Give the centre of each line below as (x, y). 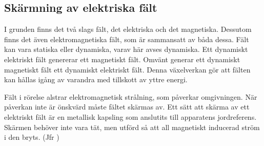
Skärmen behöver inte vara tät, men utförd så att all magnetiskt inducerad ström (132, 127)
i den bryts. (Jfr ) (32, 137)
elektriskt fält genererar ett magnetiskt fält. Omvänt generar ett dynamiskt (122, 59)
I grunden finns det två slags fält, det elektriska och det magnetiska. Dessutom (128, 29)
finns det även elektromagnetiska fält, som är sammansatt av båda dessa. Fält (127, 39)
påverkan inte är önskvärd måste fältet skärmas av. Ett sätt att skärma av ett (127, 107)
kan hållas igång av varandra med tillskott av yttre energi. (96, 79)
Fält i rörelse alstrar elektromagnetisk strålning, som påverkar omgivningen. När (131, 96)
